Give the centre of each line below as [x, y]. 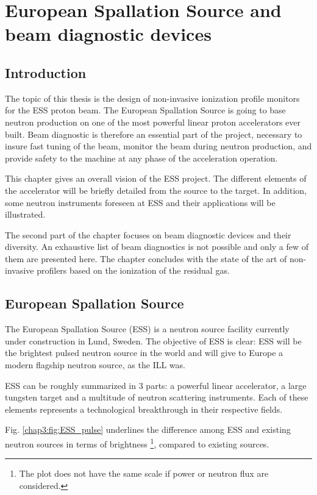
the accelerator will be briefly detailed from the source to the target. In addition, [156, 190]
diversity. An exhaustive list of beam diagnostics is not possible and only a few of [157, 247]
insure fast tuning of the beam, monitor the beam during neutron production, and [158, 146]
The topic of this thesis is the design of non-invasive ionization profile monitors [152, 98]
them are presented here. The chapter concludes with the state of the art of [146, 258]
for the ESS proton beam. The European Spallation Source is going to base [145, 110]
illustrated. [25, 214]
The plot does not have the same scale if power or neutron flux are [144, 473]
